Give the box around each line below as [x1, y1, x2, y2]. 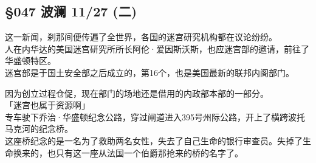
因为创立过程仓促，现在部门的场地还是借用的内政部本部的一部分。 [5, 86, 269, 99]
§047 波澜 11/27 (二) [5, 2, 137, 21]
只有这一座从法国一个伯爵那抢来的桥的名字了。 [55, 146, 243, 159]
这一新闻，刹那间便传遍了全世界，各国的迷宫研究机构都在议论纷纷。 [5, 30, 277, 43]
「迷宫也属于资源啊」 [5, 99, 90, 111]
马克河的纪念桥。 [5, 122, 73, 135]
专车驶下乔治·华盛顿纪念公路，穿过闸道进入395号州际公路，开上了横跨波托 [5, 110, 305, 123]
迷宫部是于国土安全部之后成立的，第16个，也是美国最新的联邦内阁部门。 [5, 66, 294, 78]
